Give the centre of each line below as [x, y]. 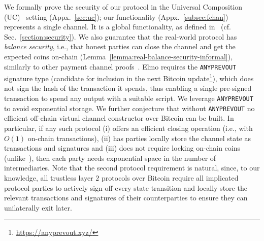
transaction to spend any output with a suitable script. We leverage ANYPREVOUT [129, 98]
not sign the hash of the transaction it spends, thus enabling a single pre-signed [128, 88]
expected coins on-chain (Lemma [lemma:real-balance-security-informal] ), [119, 56]
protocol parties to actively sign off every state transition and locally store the [126, 187]
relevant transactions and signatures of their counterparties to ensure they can [126, 198]
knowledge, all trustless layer [49, 177]
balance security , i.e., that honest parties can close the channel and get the [120, 46]
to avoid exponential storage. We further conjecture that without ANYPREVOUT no [129, 108]
